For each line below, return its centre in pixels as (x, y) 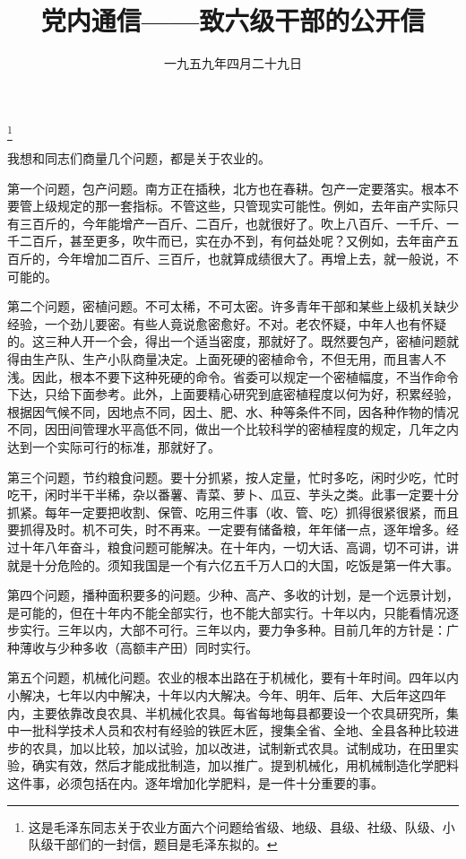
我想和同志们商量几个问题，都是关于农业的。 (139, 158)
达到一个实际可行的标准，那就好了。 (114, 446)
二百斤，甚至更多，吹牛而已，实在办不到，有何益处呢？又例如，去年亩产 (233, 241)
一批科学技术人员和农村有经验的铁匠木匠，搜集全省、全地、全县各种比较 (233, 730)
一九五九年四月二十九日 (233, 63)
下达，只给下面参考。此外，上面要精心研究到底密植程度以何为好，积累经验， (233, 394)
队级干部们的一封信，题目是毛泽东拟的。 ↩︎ (153, 844)
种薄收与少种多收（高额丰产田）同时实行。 (133, 647)
